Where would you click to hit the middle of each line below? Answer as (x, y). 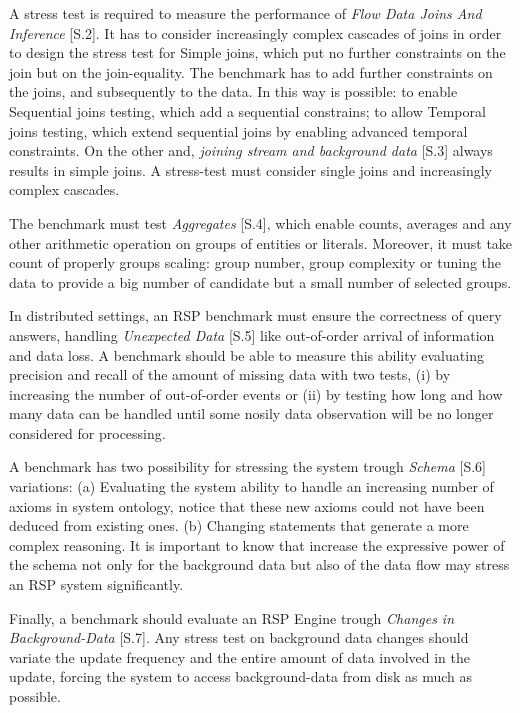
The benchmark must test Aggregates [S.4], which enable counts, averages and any (260, 222)
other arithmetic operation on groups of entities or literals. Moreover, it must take (261, 242)
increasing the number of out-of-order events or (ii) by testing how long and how (256, 393)
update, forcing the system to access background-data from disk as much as (241, 676)
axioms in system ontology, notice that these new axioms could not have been (247, 505)
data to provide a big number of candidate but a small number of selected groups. (260, 281)
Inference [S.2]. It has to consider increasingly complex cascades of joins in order (255, 32)
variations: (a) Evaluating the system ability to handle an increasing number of (251, 486)
